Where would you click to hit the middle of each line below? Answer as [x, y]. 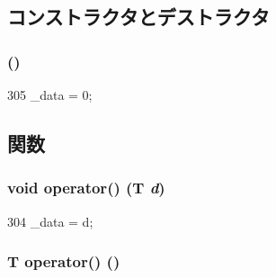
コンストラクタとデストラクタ [138, 17]
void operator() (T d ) [86, 188]
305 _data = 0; [50, 94]
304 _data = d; [50, 221]
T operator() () [64, 261]
